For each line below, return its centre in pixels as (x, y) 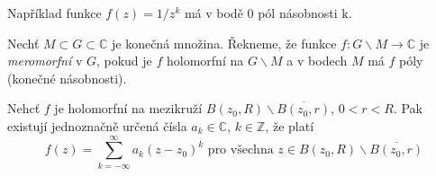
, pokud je (124, 61)
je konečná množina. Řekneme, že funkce (224, 43)
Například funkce (54, 13)
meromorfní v (45, 61)
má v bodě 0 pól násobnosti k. (268, 13)
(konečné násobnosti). (67, 78)
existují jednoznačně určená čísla (97, 125)
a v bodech (317, 61)
